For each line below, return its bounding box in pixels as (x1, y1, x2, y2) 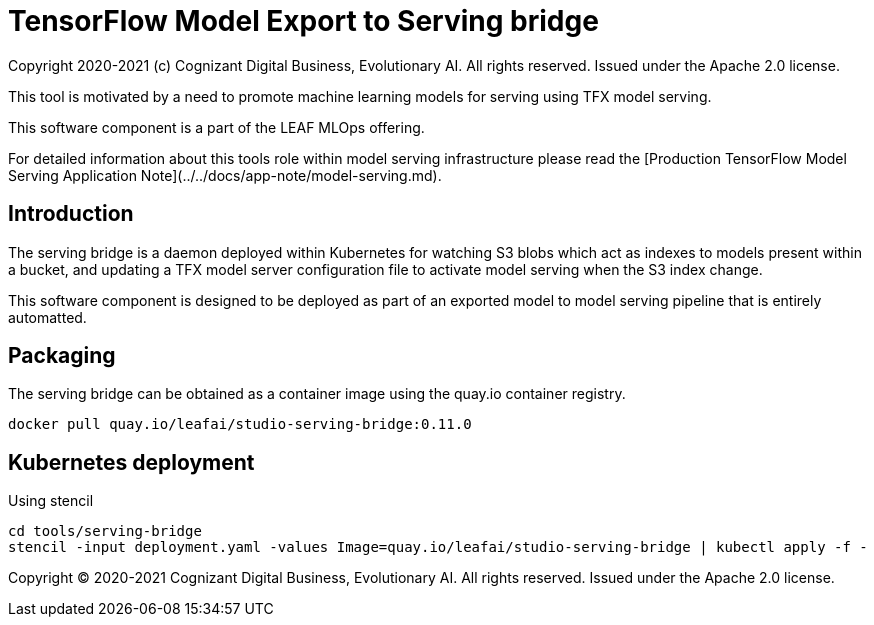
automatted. (8, 308, 87, 326)
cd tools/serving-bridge (8, 523, 202, 540)
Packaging (8, 343, 116, 369)
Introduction (8, 201, 134, 227)
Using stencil (8, 492, 94, 510)
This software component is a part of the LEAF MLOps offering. (8, 118, 425, 136)
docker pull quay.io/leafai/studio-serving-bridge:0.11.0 (8, 416, 472, 433)
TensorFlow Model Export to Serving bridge (8, 4, 599, 38)
